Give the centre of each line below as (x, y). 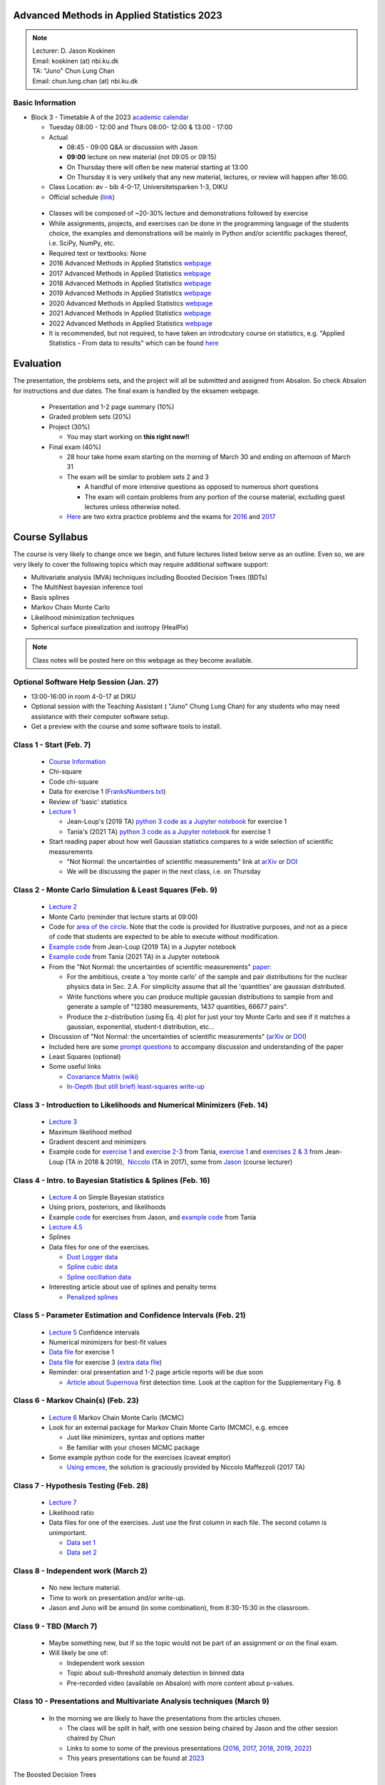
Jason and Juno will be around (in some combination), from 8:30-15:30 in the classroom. (179, 1608)
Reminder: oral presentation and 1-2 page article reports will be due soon (156, 1372)
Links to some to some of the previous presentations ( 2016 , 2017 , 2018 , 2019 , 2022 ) (189, 1748)
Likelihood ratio (71, 1512)
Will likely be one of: (78, 1653)
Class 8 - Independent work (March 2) (80, 1571)
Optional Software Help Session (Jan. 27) (86, 682)
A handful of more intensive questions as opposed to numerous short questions (201, 487)
